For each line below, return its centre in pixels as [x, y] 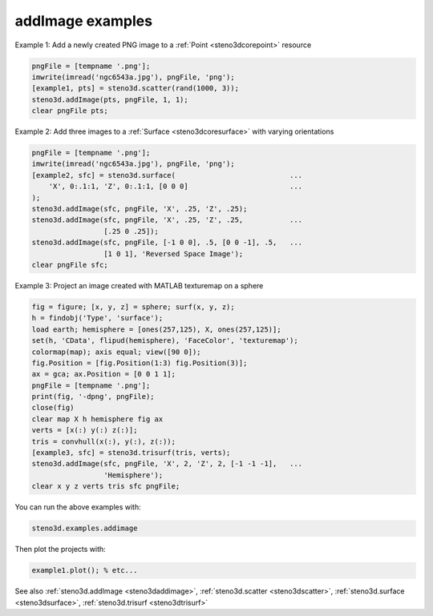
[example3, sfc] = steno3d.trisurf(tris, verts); [131, 453]
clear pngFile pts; [70, 111]
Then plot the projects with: [60, 550]
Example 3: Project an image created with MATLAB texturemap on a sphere [139, 285]
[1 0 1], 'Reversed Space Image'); [173, 254]
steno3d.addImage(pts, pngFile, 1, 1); [110, 99]
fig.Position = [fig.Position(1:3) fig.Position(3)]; [140, 363]
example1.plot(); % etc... [85, 570]
